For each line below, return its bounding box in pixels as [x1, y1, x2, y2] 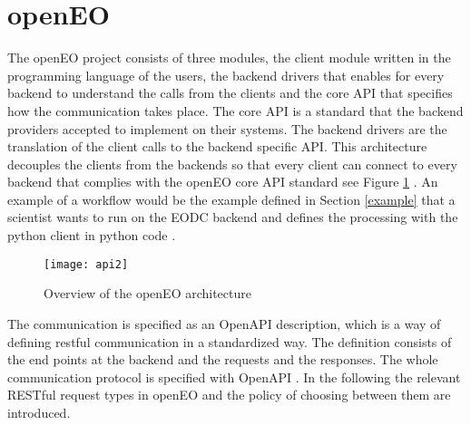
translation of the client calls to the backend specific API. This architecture [7, 137, 427, 156]
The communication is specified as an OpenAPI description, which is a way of [7, 314, 441, 333]
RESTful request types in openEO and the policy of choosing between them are [7, 385, 451, 404]
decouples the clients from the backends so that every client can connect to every [7, 154, 457, 173]
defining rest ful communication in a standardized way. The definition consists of [7, 332, 452, 351]
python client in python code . [7, 226, 176, 245]
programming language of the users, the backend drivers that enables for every [7, 65, 445, 84]
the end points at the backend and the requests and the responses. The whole [7, 350, 438, 369]
